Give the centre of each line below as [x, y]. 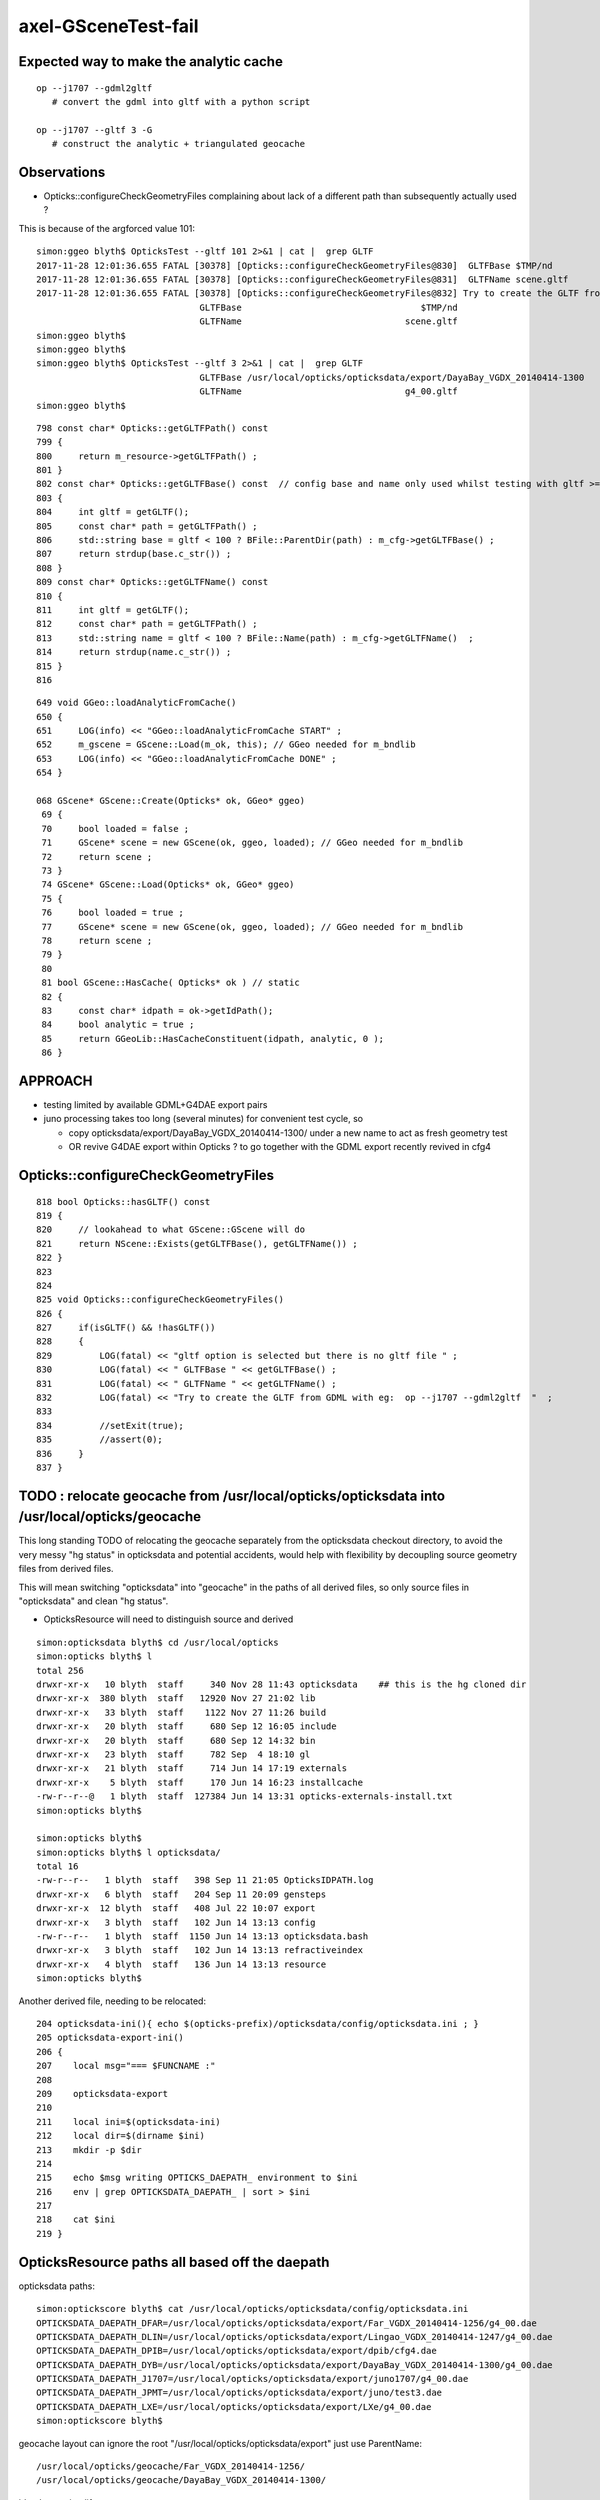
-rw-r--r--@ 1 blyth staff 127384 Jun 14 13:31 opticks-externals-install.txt [244, 1796]
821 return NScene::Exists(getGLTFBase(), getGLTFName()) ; [197, 1243]
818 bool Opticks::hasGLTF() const [123, 1201]
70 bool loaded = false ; [115, 828]
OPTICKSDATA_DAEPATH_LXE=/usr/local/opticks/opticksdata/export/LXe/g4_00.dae [234, 2406]
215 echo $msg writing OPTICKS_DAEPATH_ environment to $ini [197, 2178]
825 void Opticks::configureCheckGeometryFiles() [160, 1299]
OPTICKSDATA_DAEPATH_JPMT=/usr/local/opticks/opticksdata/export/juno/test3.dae [239, 2393]
